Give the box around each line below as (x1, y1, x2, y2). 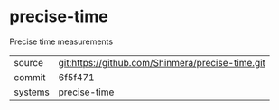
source (14, 56, 43, 69)
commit (14, 70, 46, 83)
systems (14, 86, 50, 98)
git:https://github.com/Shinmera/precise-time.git (58, 56, 266, 69)
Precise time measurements (9, 36, 114, 47)
